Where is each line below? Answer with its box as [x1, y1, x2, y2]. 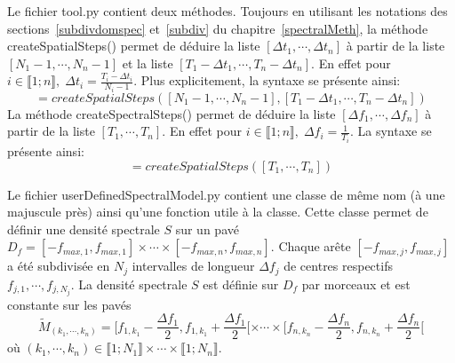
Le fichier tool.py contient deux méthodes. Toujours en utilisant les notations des [7, 2, 448, 20]
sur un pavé [175, 219, 239, 238]
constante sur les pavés [7, 295, 132, 313]
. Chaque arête [270, 237, 351, 256]
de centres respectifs [283, 256, 393, 275]
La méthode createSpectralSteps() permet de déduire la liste [7, 104, 336, 122]
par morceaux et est [301, 274, 411, 293]
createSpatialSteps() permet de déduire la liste [7, 36, 260, 55]
